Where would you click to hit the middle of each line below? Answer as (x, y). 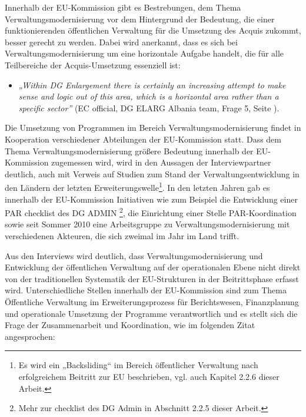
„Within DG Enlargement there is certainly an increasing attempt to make (152, 85)
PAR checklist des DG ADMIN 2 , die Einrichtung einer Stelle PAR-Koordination (151, 212)
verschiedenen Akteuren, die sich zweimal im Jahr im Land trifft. (122, 236)
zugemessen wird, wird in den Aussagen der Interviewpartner (161, 162)
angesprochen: (30, 336)
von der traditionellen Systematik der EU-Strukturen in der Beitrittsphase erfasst (152, 278)
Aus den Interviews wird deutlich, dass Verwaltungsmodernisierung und (134, 255)
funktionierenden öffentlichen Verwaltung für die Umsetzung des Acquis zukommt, (153, 30)
